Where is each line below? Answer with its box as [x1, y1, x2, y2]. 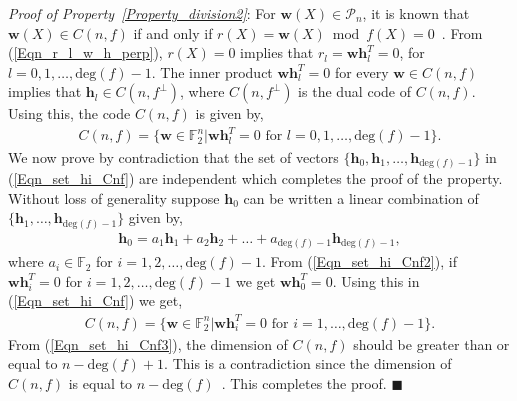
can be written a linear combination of [243, 187, 479, 208]
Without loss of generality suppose [8, 187, 220, 208]
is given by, [195, 103, 264, 124]
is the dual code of [298, 81, 411, 102]
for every [334, 61, 389, 82]
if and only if [133, 22, 213, 43]
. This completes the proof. [221, 372, 387, 393]
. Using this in [332, 270, 420, 291]
